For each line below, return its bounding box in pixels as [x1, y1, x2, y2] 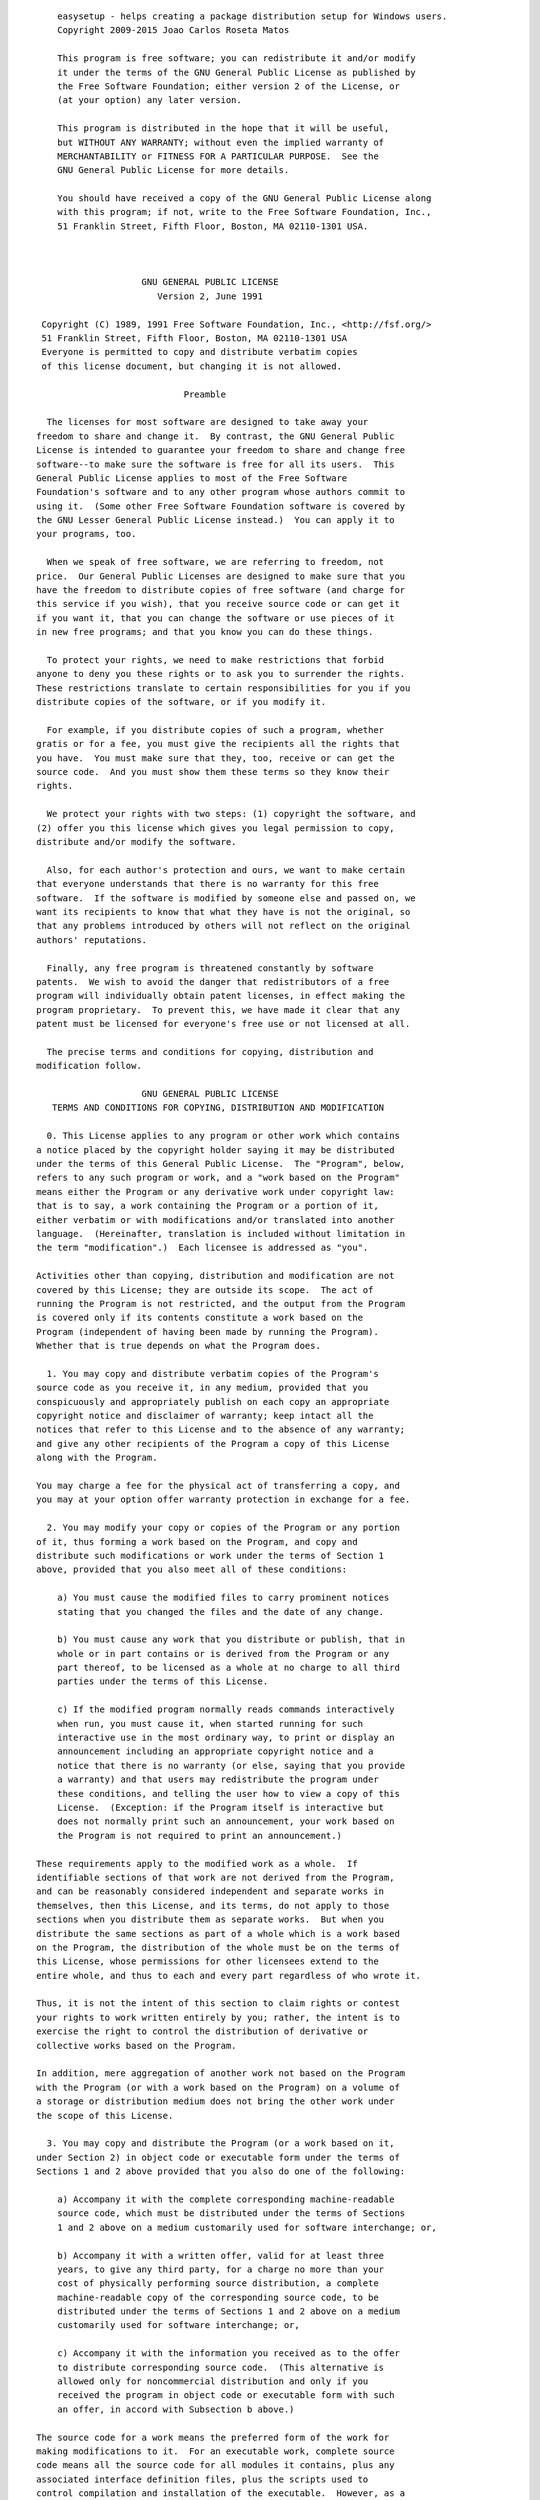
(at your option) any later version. [56, 95, 242, 106]
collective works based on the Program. [36, 2040, 237, 2051]
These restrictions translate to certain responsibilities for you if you [36, 682, 411, 694]
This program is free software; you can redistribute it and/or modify [56, 53, 416, 64]
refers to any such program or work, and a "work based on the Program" [36, 1172, 400, 1184]
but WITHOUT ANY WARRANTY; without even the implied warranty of [56, 136, 385, 148]
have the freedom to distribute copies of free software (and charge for [36, 585, 406, 596]
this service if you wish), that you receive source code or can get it [36, 598, 400, 610]
